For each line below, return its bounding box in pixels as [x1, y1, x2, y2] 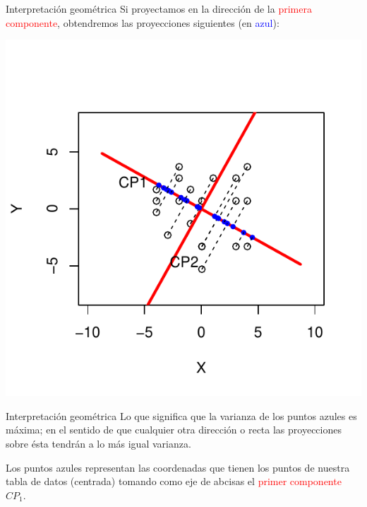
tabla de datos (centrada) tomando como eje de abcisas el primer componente [6, 474, 342, 489]
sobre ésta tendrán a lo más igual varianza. [6, 436, 191, 450]
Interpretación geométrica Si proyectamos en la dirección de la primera [6, 1, 312, 16]
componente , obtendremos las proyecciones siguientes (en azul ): [6, 15, 279, 30]
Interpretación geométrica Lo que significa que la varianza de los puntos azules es [6, 408, 357, 423]
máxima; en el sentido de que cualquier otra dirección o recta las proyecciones [6, 422, 342, 437]
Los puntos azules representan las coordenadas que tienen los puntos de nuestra [6, 460, 350, 474]
